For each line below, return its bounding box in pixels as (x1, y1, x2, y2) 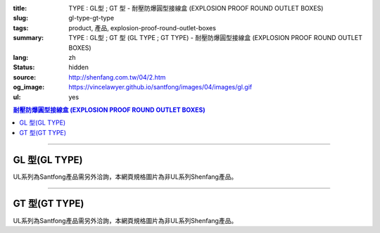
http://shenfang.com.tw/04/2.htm (68, 73, 166, 81)
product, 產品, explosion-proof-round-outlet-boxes (68, 23, 216, 32)
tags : (13, 23, 29, 32)
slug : (13, 14, 28, 23)
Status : (13, 63, 35, 72)
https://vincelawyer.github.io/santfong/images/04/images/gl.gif (68, 83, 253, 92)
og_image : (13, 83, 45, 92)
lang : (13, 53, 29, 61)
